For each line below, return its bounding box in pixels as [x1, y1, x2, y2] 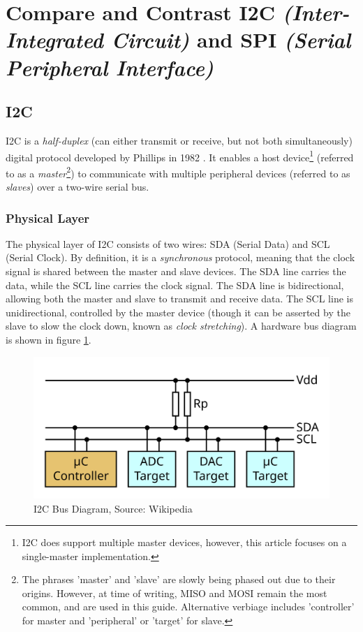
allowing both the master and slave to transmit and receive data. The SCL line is [6, 291, 353, 306]
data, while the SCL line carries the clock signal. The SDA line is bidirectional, [6, 277, 344, 292]
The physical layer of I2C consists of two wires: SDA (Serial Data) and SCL [6, 236, 330, 251]
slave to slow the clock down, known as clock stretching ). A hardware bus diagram [6, 318, 357, 333]
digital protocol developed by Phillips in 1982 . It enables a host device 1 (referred [6, 147, 354, 164]
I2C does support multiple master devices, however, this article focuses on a [22, 535, 347, 550]
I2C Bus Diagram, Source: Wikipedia [34, 501, 193, 515]
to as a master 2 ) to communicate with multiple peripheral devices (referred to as [6, 163, 350, 180]
